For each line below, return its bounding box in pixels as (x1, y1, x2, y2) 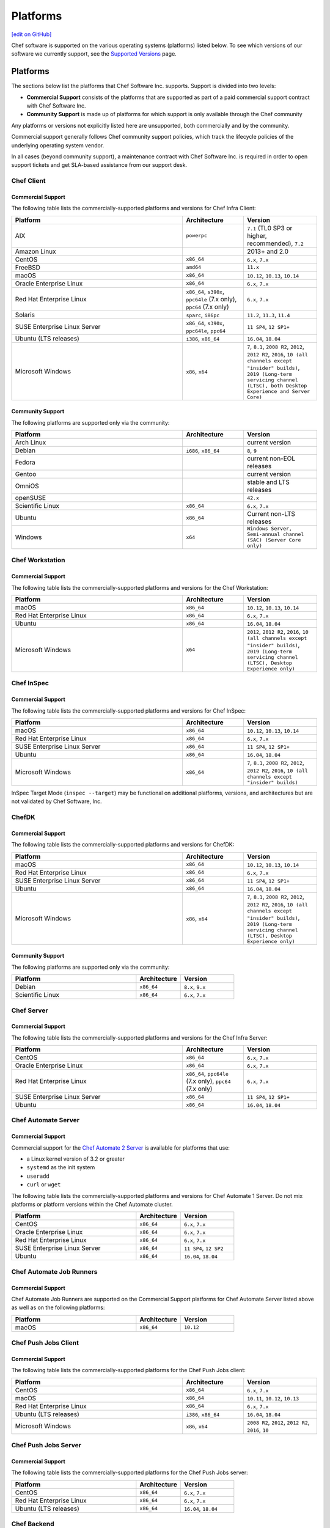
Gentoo (15, 470, 37, 479)
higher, (246, 231, 267, 240)
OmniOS (15, 482, 39, 490)
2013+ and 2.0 (246, 247, 289, 255)
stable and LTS (246, 478, 290, 487)
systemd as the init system (26, 1164, 95, 1171)
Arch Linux (15, 438, 46, 447)
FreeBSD (15, 263, 41, 271)
